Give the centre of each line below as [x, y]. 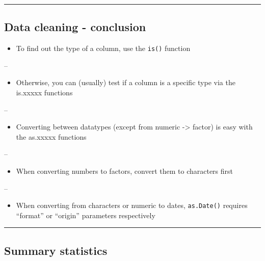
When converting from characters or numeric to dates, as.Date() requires [132, 205]
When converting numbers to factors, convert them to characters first [125, 171]
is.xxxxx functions [44, 93]
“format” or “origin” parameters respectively [86, 215]
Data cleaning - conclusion [75, 27]
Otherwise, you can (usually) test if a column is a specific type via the [126, 82]
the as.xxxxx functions [51, 136]
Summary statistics [56, 250]
